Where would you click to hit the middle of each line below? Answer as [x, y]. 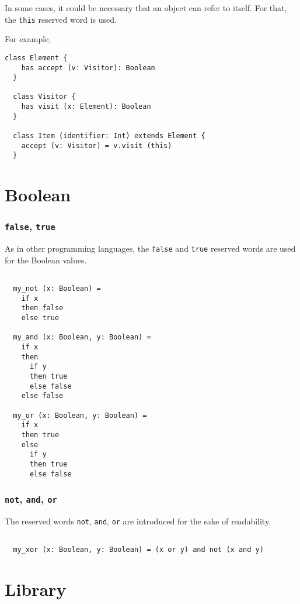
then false [42, 308]
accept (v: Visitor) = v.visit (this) [97, 145]
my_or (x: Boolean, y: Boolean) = [80, 415]
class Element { [36, 58]
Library [36, 589]
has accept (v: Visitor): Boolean [88, 68]
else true [40, 318]
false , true [30, 226]
